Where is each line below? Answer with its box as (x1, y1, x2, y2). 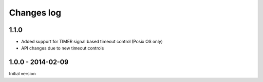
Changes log (9, 7, 61, 18)
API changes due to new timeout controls (21, 45, 104, 51)
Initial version (9, 71, 36, 77)
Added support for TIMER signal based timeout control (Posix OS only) (21, 39, 163, 45)
